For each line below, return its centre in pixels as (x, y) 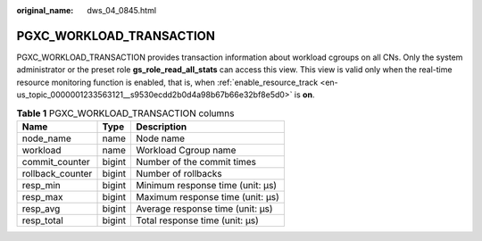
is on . (304, 95)
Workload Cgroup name (186, 150)
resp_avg (41, 208)
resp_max (42, 196)
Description (162, 127)
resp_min (42, 185)
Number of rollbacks (179, 173)
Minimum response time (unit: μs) (206, 185)
